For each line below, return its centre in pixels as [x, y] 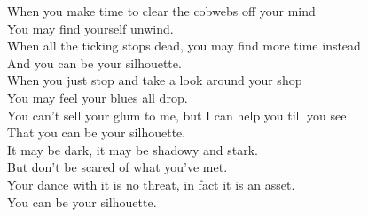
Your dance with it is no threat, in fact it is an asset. [151, 184]
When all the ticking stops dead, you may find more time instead [184, 46]
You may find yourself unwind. [90, 28]
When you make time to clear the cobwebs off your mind [161, 11]
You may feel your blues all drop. [98, 97]
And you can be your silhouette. [94, 62]
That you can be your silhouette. [97, 132]
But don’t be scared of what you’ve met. [117, 167]
